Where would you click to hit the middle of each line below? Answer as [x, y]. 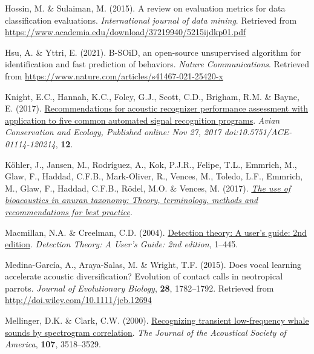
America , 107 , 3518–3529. [53, 344]
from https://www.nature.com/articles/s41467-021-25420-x [114, 75]
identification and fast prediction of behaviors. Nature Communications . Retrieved [157, 64]
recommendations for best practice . [69, 211]
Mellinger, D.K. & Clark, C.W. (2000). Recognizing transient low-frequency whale [157, 320]
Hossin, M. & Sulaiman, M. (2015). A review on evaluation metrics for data [145, 8]
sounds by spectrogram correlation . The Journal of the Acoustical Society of [146, 332]
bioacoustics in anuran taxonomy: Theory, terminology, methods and [132, 200]
